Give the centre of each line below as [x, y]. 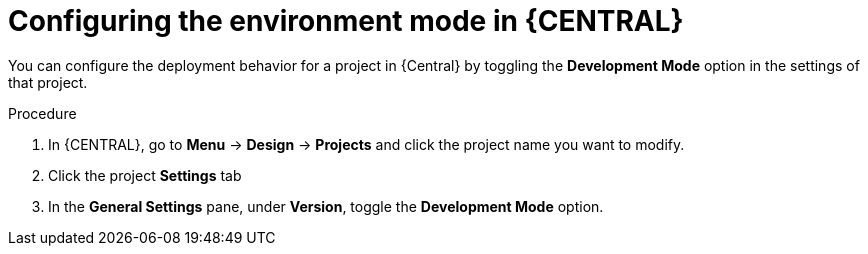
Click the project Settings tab [145, 175]
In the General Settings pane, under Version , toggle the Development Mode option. [326, 206]
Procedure [42, 113]
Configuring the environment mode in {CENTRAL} [346, 21]
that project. [48, 82]
